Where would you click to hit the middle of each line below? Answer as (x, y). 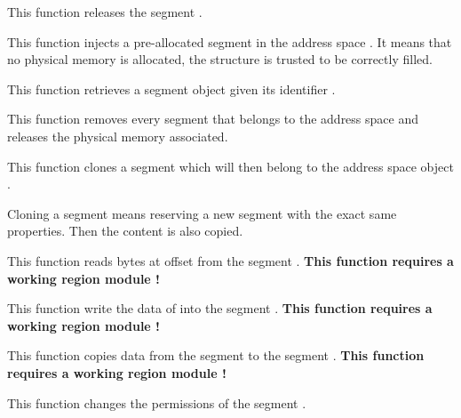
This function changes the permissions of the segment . (157, 402)
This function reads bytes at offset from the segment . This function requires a (230, 260)
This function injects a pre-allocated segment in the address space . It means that (230, 41)
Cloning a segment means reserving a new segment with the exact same (202, 213)
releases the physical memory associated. (118, 136)
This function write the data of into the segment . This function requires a (220, 308)
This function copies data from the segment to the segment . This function (216, 355)
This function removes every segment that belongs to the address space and (213, 119)
